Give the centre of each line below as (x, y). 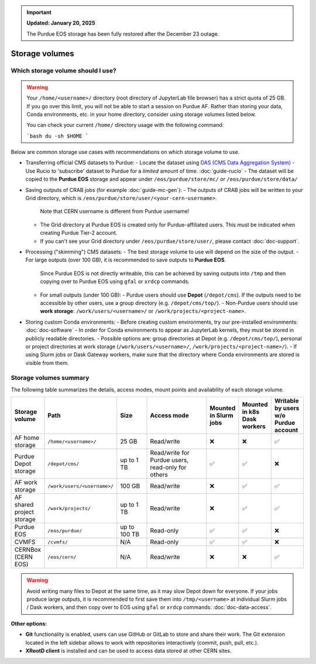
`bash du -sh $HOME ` (58, 136)
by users (287, 408)
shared (24, 505)
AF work (26, 483)
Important (39, 12)
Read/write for (170, 453)
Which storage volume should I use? (63, 70)
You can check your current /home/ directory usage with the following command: (125, 125)
